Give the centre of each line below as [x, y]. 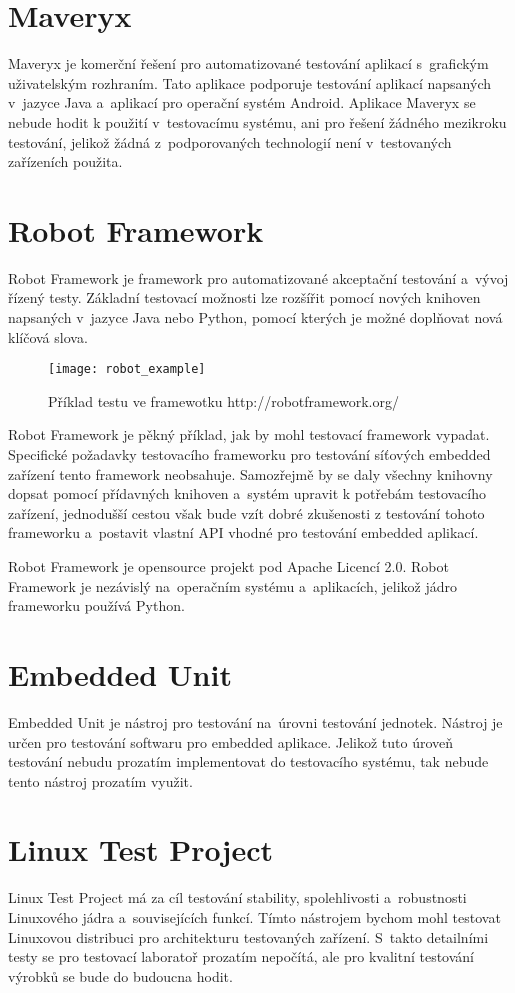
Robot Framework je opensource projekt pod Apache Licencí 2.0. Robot [228, 566]
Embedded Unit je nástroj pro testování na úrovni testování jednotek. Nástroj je [255, 721]
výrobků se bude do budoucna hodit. [120, 975]
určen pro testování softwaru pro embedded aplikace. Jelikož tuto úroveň [231, 741]
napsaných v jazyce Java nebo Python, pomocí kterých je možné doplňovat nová [255, 317]
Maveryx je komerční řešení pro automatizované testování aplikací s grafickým [248, 63]
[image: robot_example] [127, 369]
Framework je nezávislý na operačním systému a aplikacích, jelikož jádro [232, 585]
